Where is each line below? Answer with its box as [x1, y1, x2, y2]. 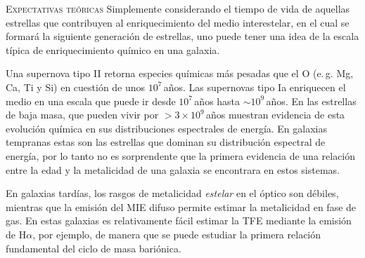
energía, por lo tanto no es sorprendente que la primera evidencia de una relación [6, 148, 356, 163]
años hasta [194, 93, 241, 108]
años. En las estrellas [266, 93, 357, 108]
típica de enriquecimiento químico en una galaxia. [6, 42, 220, 57]
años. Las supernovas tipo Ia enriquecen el [163, 79, 346, 94]
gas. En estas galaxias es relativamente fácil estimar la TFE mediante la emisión [6, 213, 352, 228]
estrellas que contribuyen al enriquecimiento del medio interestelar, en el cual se [6, 15, 350, 29]
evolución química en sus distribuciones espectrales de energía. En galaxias [6, 121, 328, 135]
